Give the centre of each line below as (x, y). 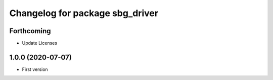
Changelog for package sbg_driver (84, 13)
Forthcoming (30, 31)
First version (35, 69)
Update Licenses (40, 43)
